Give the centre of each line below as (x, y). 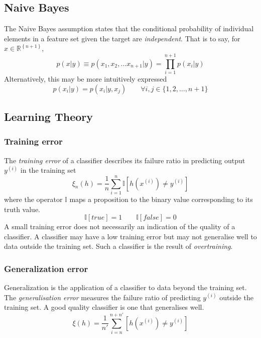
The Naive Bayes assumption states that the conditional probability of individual (129, 28)
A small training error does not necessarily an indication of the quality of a (120, 226)
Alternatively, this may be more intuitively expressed (86, 79)
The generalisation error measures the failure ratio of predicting (102, 297)
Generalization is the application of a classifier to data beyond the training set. (125, 287)
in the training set (48, 170)
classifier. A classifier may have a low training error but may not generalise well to (130, 236)
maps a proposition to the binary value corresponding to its (161, 199)
